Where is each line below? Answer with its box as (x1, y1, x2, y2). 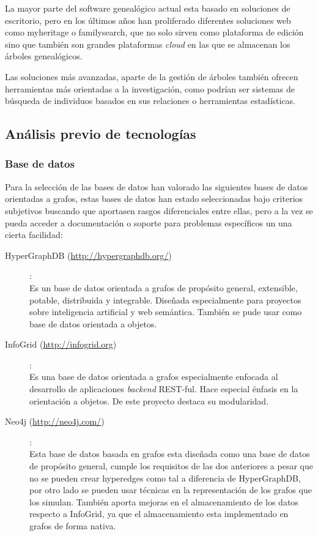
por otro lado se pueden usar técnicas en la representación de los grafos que (29, 483, 312, 496)
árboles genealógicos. (5, 50, 83, 62)
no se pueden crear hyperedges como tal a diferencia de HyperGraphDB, (29, 471, 301, 484)
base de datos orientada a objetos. (29, 317, 157, 330)
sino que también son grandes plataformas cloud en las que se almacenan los (5, 37, 290, 50)
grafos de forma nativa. (29, 519, 116, 532)
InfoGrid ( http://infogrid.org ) (5, 338, 117, 351)
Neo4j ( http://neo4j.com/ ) (5, 415, 105, 428)
